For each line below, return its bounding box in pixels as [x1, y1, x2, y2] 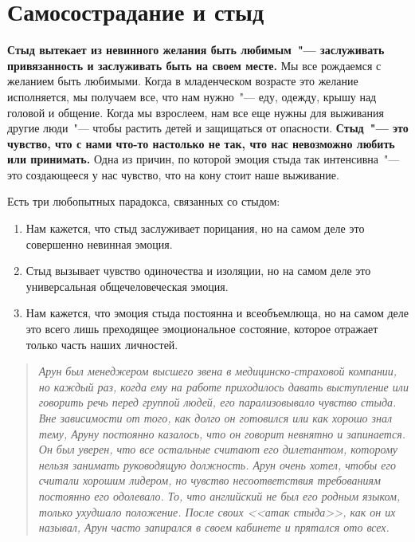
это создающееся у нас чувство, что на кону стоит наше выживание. [7, 166, 339, 183]
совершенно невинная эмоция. [25, 235, 173, 252]
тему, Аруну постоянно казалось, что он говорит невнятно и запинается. [38, 425, 405, 442]
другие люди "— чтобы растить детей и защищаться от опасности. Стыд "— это [7, 120, 409, 136]
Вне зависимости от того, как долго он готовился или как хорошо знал [38, 410, 393, 426]
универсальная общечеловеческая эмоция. [25, 277, 229, 294]
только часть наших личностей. [25, 336, 178, 352]
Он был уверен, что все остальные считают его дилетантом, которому [38, 441, 398, 458]
